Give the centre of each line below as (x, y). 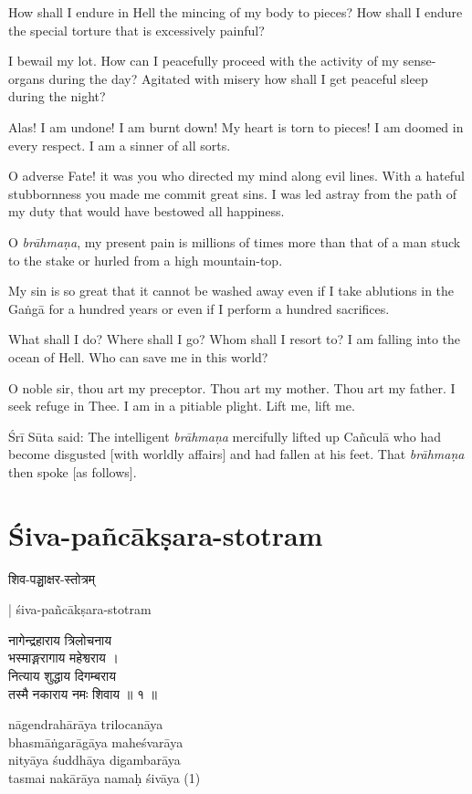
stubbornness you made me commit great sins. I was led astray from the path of (233, 193)
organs (26, 78)
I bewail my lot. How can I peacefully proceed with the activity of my (204, 61)
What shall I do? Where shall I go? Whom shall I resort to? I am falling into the (235, 339)
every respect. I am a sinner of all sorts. (120, 145)
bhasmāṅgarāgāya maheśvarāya (96, 742)
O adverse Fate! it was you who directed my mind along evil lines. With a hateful (236, 176)
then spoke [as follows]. (73, 471)
